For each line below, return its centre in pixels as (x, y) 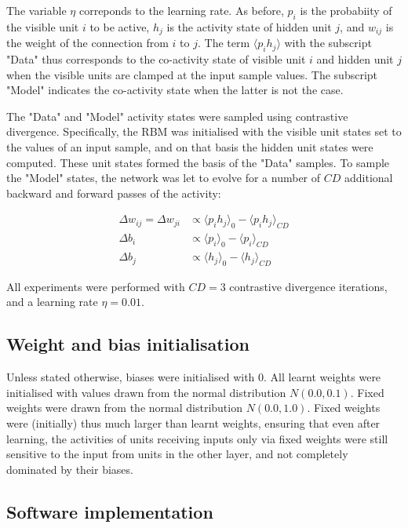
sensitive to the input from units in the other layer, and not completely (177, 454)
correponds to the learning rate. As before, (181, 10)
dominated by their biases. (70, 469)
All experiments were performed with (96, 286)
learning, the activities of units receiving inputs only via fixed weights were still (197, 438)
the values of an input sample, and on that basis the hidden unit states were (190, 147)
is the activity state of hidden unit (249, 26)
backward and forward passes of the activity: (114, 193)
